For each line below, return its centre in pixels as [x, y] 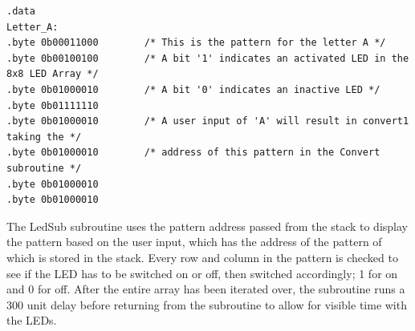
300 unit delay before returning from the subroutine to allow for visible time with [207, 304]
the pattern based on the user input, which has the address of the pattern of [194, 242]
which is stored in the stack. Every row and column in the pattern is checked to [202, 257]
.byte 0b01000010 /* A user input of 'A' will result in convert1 [208, 121]
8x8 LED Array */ [53, 74]
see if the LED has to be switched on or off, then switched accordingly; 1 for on [202, 273]
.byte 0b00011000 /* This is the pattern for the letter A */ [196, 43]
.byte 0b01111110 [53, 105]
